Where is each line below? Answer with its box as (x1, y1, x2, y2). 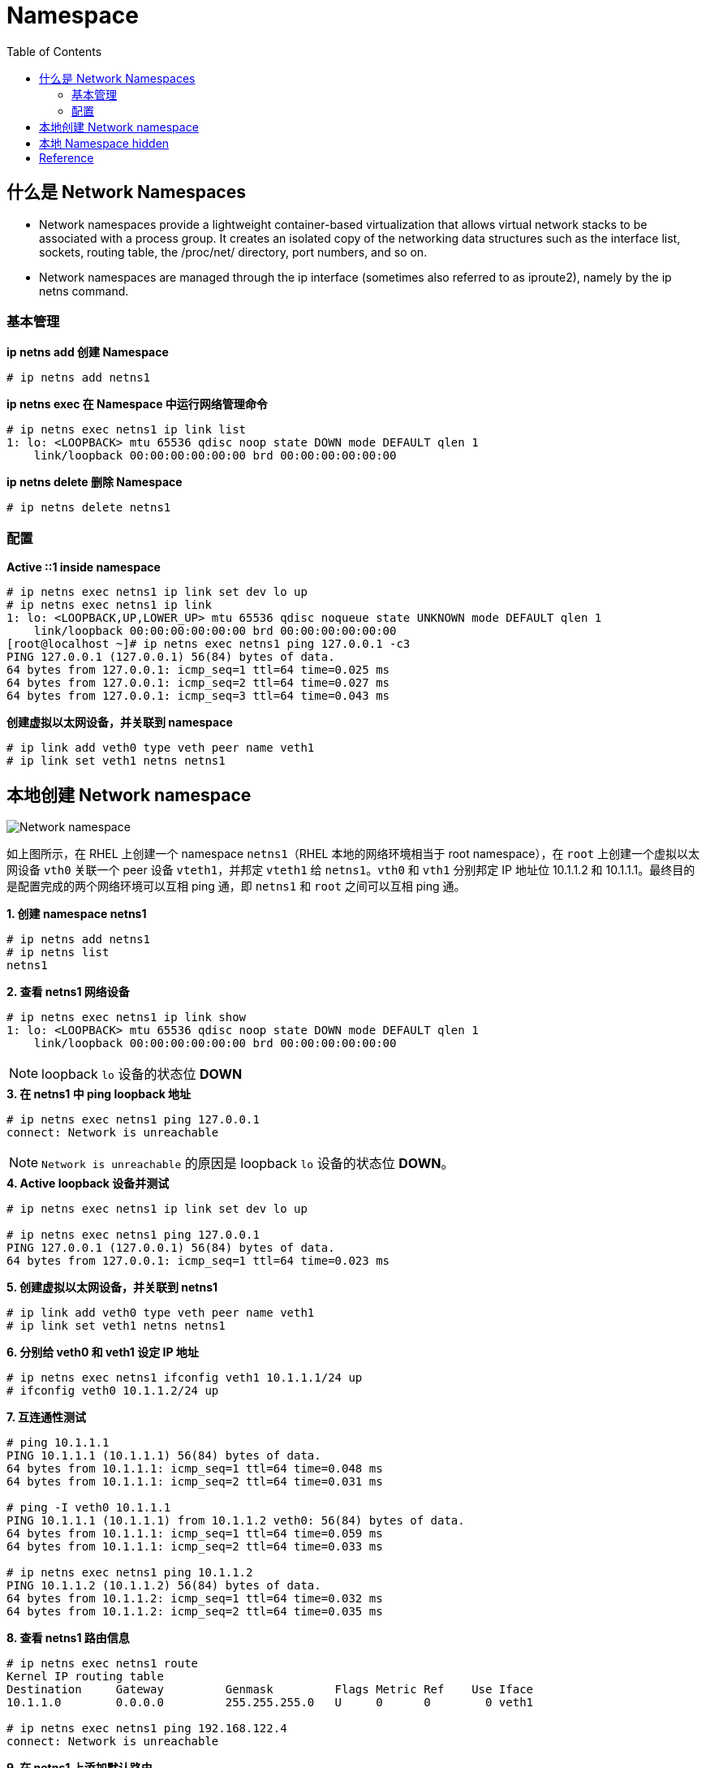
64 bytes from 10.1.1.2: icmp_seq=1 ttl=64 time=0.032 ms (6, 1591, 383, 1605)
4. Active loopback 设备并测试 (6, 1175, 170, 1190)
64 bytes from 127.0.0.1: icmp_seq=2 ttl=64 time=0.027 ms (6, 676, 390, 690)
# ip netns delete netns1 (6, 501, 171, 515)
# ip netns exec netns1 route (6, 1656, 199, 1670)
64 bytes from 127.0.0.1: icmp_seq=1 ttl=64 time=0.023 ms (6, 1253, 390, 1267)
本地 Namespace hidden (39, 136, 170, 150)
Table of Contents (6, 44, 102, 58)
